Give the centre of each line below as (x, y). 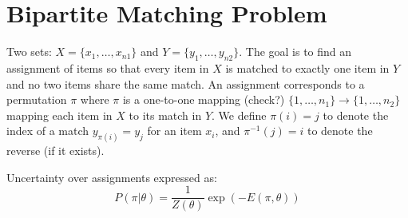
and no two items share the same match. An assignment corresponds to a (186, 83)
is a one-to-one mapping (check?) (204, 99)
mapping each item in (59, 115)
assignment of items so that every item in (108, 67)
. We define (239, 115)
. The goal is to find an (295, 52)
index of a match (48, 131)
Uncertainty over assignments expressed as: (112, 177)
